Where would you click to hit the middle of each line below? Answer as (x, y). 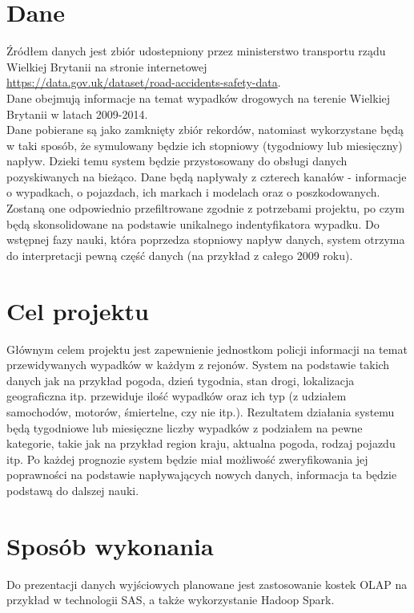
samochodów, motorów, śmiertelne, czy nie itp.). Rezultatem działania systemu (201, 411)
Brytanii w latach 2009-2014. (77, 114)
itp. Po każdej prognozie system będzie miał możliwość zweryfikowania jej (187, 459)
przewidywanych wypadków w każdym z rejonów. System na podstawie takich (198, 365)
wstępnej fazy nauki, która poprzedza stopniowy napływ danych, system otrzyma (206, 240)
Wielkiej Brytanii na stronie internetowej (107, 66)
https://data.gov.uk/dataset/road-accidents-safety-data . (144, 82)
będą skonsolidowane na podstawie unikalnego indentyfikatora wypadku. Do (193, 223)
